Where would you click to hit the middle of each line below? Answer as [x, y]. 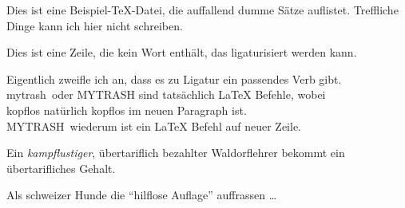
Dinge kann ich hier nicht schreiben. [95, 25]
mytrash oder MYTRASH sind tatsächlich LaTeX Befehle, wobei [166, 94]
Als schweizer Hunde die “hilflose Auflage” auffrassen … [142, 195]
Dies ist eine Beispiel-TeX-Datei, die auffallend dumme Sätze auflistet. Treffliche [202, 10]
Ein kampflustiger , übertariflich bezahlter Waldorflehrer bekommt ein [176, 153]
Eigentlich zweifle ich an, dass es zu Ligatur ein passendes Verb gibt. [174, 78]
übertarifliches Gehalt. [61, 168]
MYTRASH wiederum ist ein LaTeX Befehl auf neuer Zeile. [154, 126]
